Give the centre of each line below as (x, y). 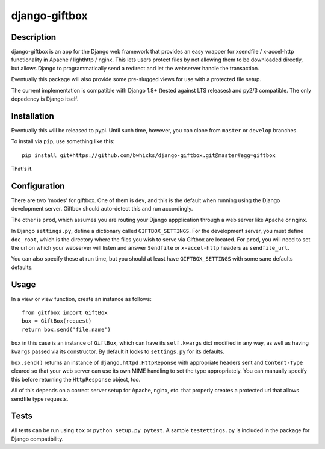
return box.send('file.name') (67, 329)
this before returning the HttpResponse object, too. (76, 379)
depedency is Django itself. (45, 99)
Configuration (38, 186)
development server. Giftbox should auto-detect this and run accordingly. (102, 209)
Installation (32, 116)
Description (34, 37)
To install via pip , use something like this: (63, 141)
